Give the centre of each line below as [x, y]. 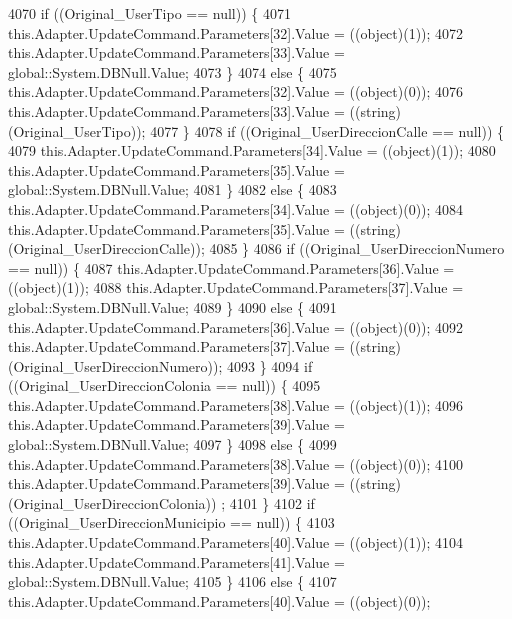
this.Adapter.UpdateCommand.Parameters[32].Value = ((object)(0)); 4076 [236, 91]
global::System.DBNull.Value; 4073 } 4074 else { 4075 [172, 71]
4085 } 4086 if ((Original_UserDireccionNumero [357, 248]
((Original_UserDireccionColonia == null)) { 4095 [164, 385]
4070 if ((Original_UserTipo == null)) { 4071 [149, 13]
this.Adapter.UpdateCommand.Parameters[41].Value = [176, 561]
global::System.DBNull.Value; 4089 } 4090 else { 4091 [172, 306]
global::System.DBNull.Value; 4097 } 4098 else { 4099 [172, 444]
